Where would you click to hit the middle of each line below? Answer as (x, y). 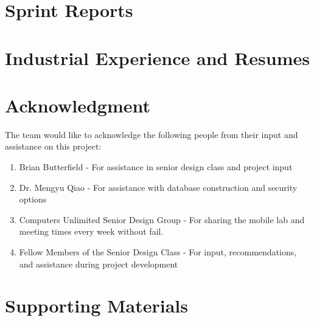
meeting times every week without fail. (91, 231)
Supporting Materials (97, 305)
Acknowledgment (78, 105)
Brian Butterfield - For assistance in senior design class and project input (156, 167)
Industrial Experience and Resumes (157, 57)
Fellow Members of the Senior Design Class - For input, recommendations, (158, 252)
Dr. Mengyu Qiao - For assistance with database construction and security (158, 187)
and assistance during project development (99, 264)
